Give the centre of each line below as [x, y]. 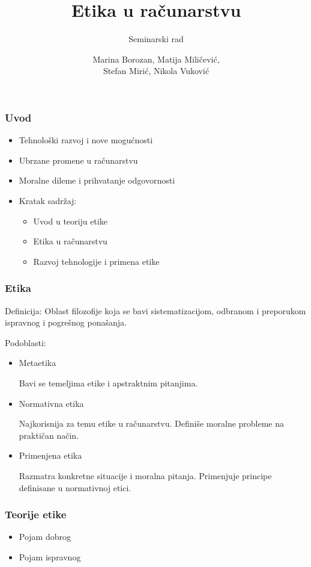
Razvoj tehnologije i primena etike [96, 261]
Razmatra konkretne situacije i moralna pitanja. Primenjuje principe [145, 475]
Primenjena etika [50, 455]
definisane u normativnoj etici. [75, 487]
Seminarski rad [156, 39]
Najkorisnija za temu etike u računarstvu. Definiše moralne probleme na [152, 423]
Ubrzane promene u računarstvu [78, 160]
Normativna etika [51, 403]
